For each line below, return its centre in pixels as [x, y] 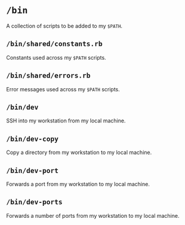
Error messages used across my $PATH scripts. [63, 89]
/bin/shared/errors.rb [48, 75]
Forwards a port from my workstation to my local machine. [78, 184]
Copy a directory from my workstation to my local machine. [79, 152]
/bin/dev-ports [34, 202]
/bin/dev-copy [32, 139]
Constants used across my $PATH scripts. [56, 57]
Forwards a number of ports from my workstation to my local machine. [93, 215]
